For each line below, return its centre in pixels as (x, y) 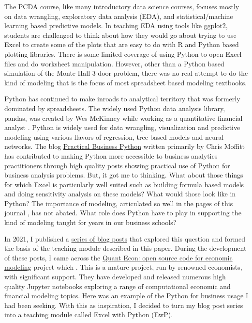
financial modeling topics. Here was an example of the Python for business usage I (126, 296)
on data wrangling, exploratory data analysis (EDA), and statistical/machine (119, 16)
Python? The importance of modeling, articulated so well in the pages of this (119, 203)
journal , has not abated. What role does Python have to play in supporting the (123, 213)
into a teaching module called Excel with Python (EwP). (89, 315)
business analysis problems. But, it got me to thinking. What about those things (124, 175)
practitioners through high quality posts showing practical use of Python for (117, 165)
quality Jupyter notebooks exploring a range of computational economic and (118, 286)
